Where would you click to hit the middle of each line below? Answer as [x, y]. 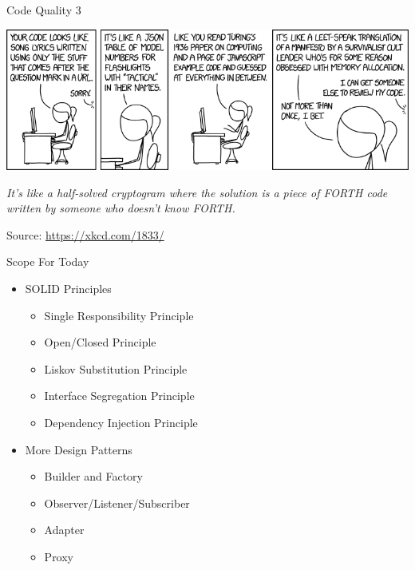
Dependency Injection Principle [121, 422]
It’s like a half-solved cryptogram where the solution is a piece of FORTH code [197, 192]
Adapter [64, 530]
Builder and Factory [93, 476]
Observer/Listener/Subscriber [117, 503]
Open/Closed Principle [100, 342]
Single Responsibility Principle [119, 315]
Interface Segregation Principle [119, 396]
